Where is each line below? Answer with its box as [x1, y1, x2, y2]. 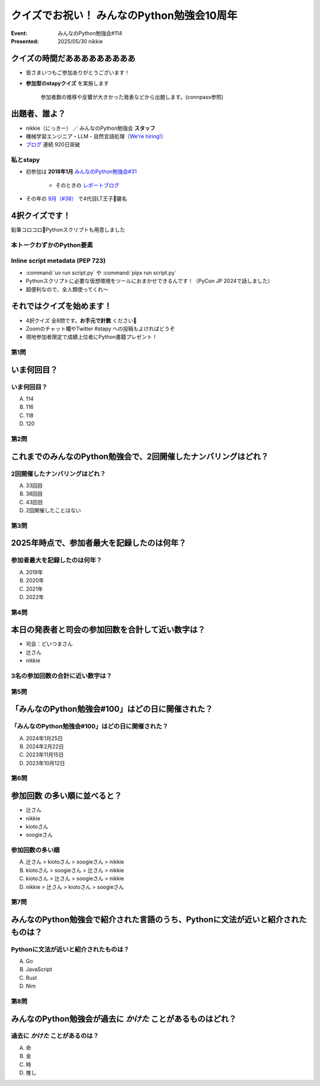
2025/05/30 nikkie [57, 37, 103, 44]
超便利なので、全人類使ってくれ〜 [25, 285, 109, 293]
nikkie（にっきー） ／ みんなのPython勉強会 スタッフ [25, 125, 155, 132]
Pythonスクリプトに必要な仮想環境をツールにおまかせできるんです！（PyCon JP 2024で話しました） [25, 278, 273, 285]
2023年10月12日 [25, 759, 65, 766]
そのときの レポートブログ [55, 181, 120, 189]
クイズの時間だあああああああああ [11, 53, 136, 63]
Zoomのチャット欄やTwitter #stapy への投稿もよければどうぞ [25, 325, 175, 332]
